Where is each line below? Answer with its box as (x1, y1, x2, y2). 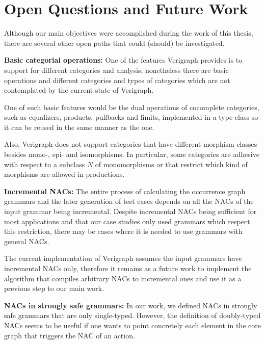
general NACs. (4, 235, 49, 246)
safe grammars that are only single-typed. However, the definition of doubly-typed (4, 310, 261, 321)
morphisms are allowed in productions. (4, 169, 125, 179)
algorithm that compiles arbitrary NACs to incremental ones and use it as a (4, 273, 242, 283)
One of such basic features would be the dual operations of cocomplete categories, (4, 101, 259, 112)
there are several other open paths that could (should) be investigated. (4, 37, 225, 48)
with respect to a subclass (4, 158, 85, 169)
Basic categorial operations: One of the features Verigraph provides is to (4, 55, 243, 65)
